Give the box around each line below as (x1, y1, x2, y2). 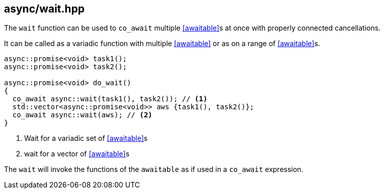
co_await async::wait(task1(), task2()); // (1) (12, 95, 208, 103)
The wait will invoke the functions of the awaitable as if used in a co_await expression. (4, 165, 304, 174)
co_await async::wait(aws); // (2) (12, 111, 153, 119)
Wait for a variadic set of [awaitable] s (24, 134, 148, 143)
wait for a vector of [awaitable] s (24, 149, 130, 158)
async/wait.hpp (4, 3, 85, 15)
